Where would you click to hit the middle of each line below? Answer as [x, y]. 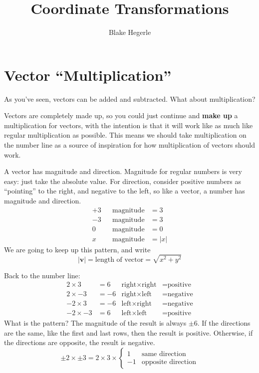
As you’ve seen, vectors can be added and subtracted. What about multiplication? [130, 98]
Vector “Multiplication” [88, 75]
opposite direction [169, 362]
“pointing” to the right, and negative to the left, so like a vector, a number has [125, 191]
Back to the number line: [42, 275]
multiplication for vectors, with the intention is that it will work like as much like [129, 125]
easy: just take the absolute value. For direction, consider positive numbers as [123, 181]
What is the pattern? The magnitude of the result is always [95, 323]
